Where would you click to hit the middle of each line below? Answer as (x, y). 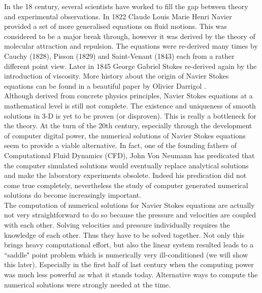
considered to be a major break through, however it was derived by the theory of (130, 36)
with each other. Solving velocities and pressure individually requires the (117, 225)
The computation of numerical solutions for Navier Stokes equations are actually (129, 205)
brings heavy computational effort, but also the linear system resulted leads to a (129, 245)
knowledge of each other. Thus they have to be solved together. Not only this (124, 234)
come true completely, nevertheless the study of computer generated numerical (126, 185)
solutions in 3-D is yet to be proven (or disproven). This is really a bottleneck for (130, 115)
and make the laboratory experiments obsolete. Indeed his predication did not (125, 175)
